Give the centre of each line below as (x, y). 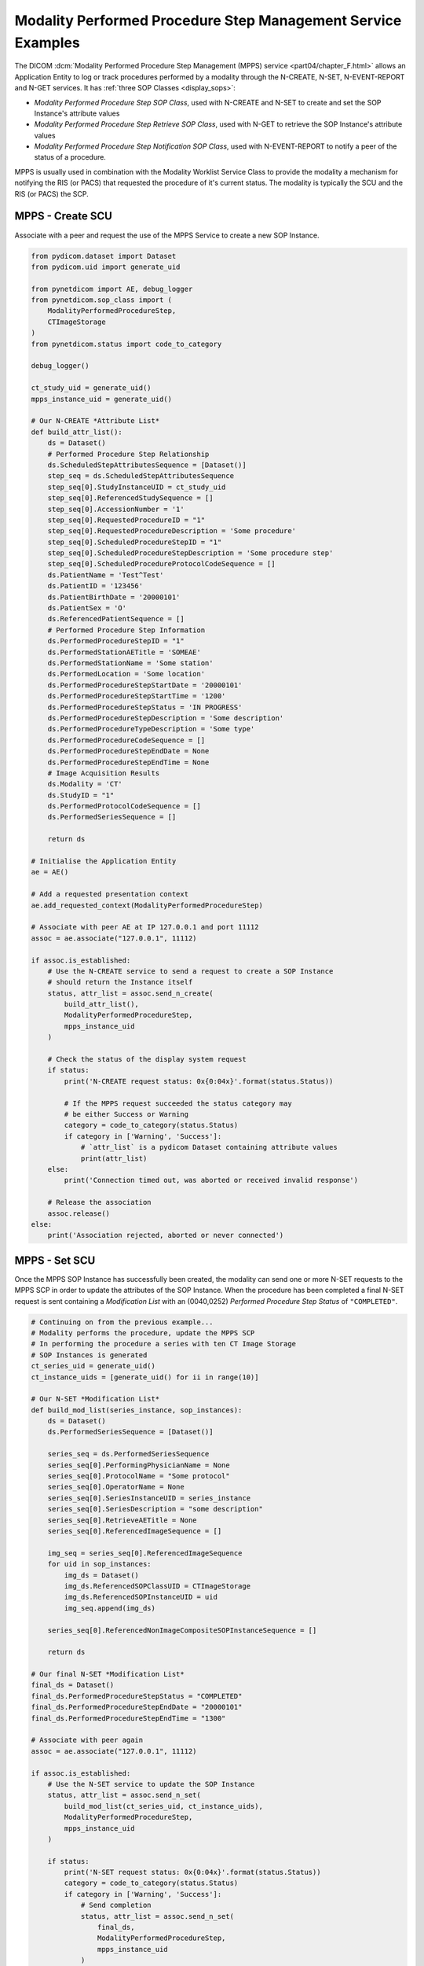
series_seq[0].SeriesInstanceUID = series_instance (149, 1498)
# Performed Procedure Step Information (126, 630)
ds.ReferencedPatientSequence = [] (116, 619)
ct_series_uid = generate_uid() (93, 1366)
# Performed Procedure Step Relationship (128, 454)
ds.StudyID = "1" (81, 795)
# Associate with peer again (87, 1740)
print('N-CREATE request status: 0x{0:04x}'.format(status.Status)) (199, 1081)
